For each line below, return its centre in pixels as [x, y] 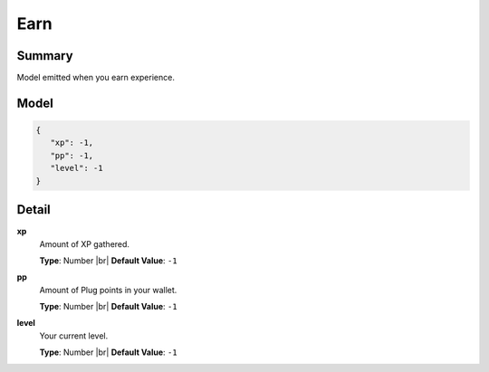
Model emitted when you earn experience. [96, 78]
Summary [45, 56]
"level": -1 [77, 168]
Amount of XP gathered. [85, 243]
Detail [34, 210]
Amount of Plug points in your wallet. [108, 290]
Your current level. [74, 336]
